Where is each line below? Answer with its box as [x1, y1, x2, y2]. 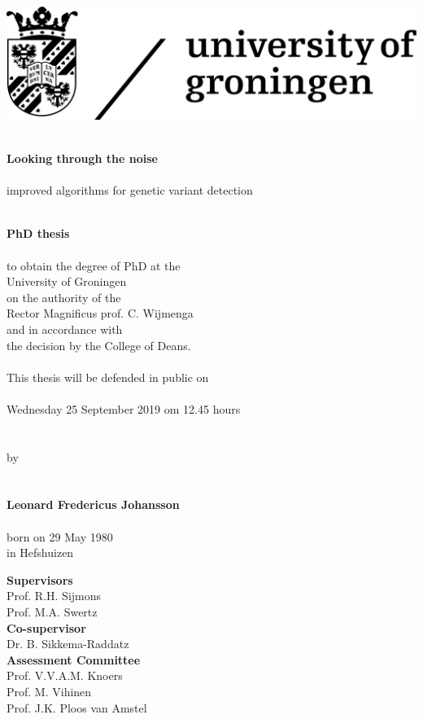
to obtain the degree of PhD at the [7, 256, 181, 274]
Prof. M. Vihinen [7, 682, 92, 699]
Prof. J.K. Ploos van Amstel [7, 699, 147, 716]
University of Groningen [7, 273, 127, 290]
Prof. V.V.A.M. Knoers [7, 667, 123, 684]
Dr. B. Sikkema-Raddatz [7, 635, 129, 652]
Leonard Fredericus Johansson [7, 496, 180, 513]
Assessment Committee [7, 651, 141, 668]
